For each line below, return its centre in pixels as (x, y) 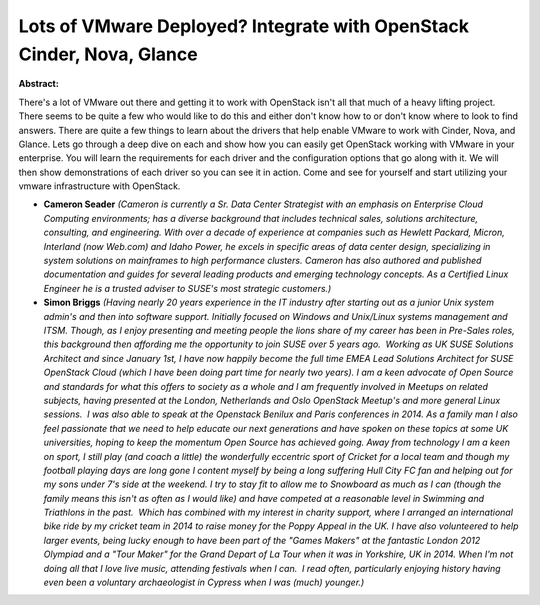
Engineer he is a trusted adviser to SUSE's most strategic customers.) (187, 288)
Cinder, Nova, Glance (108, 54)
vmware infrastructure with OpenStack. (99, 186)
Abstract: (38, 84)
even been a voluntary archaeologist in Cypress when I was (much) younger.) (204, 582)
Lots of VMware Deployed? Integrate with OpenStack (244, 26)
